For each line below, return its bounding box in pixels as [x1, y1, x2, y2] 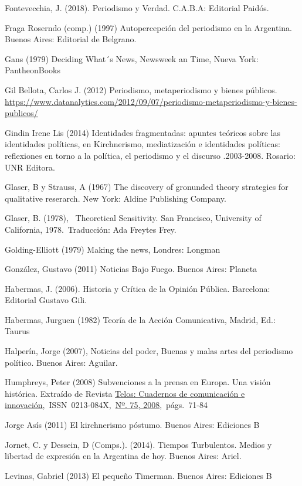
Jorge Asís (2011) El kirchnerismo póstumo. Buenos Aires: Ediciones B [5, 419, 260, 431]
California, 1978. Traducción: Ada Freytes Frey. [5, 223, 177, 235]
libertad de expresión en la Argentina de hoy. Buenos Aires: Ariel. [5, 450, 242, 462]
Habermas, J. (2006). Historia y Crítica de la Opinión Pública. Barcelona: [5, 282, 270, 294]
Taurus [5, 325, 30, 337]
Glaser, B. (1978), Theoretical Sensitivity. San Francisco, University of [5, 212, 262, 224]
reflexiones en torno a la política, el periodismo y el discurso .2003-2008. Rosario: [5, 149, 296, 161]
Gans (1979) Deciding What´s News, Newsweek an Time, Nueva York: [5, 52, 259, 64]
